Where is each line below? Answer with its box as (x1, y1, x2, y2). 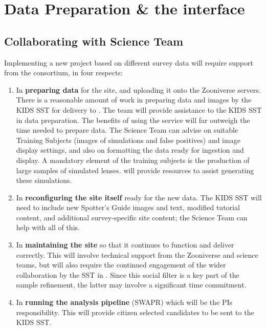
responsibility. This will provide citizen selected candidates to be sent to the (16, 306, 254, 317)
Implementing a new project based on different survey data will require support (4, 57, 253, 68)
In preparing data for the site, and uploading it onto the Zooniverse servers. (16, 84, 261, 95)
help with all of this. (16, 222, 80, 233)
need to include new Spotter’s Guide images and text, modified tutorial (16, 202, 240, 213)
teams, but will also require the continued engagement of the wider (16, 259, 226, 270)
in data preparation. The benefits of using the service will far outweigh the (16, 114, 250, 125)
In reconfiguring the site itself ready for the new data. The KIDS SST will (16, 192, 262, 202)
